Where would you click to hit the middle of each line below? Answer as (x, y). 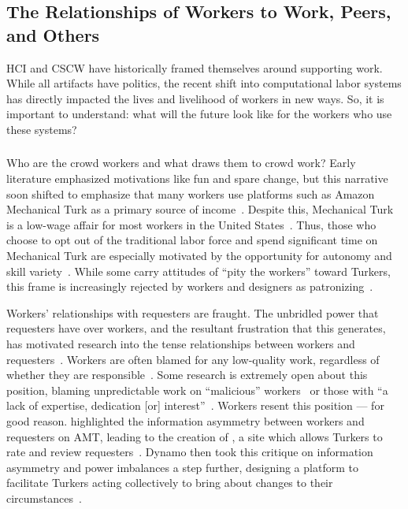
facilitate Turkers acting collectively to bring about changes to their (170, 483)
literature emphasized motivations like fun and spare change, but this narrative (197, 178)
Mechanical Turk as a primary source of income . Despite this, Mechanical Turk (200, 209)
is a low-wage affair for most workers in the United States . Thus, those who (191, 224)
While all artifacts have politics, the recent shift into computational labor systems (204, 83)
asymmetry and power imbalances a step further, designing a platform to (182, 467)
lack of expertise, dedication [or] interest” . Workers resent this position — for (195, 405)
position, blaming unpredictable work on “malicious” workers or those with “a (197, 390)
